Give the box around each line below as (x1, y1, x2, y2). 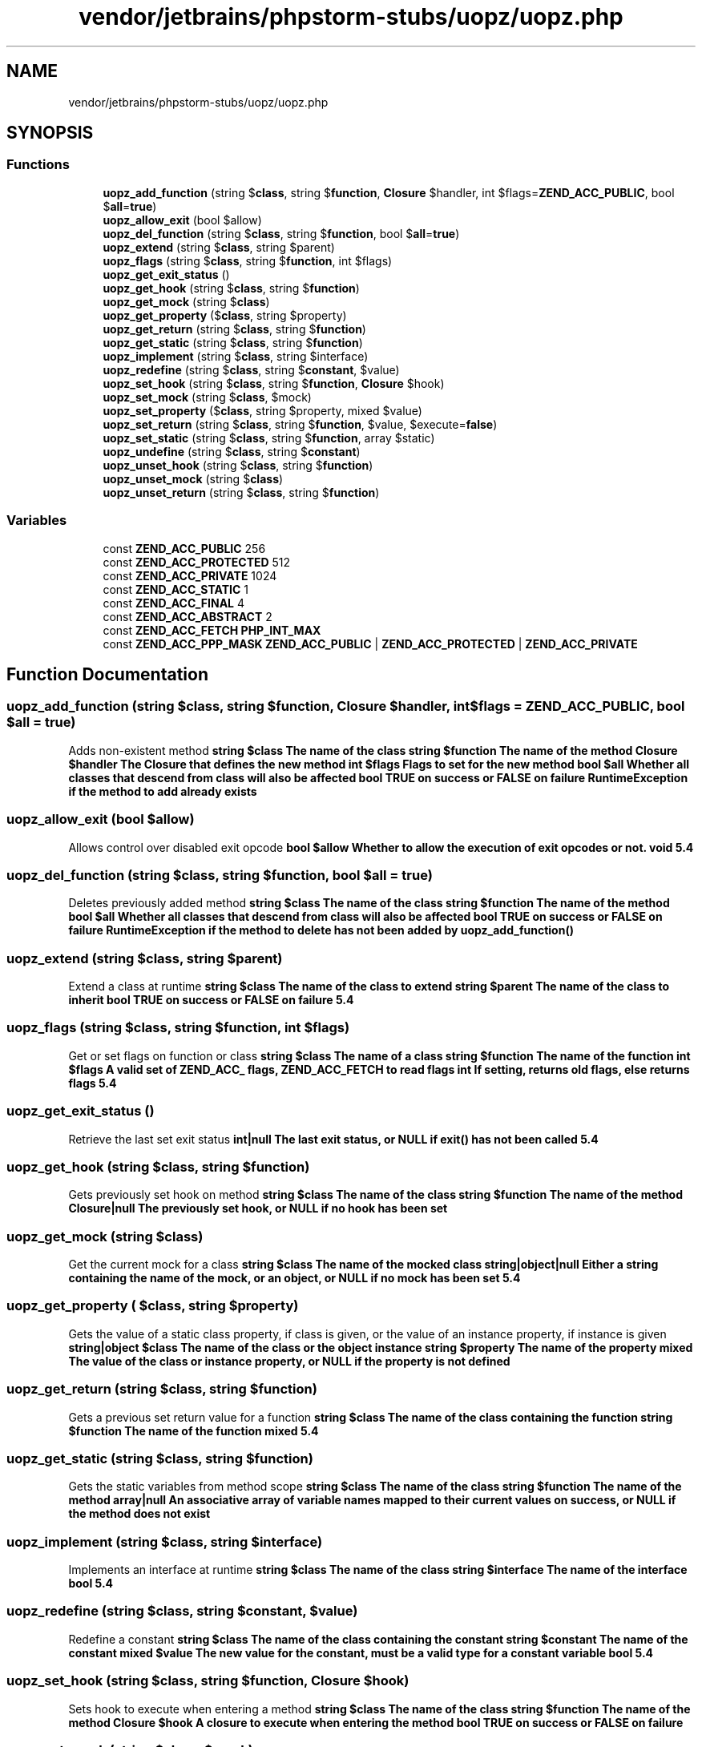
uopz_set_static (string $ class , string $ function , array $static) (103, 430, 435, 445)
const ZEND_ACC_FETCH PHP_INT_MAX (103, 623, 321, 637)
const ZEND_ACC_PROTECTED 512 (103, 555, 291, 569)
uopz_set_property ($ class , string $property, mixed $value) (103, 403, 422, 418)
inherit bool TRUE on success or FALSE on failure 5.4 (68, 993, 354, 1007)
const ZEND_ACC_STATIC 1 (103, 582, 248, 596)
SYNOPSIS (6, 123, 94, 143)
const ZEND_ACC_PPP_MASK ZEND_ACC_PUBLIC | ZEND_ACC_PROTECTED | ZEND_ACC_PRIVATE (103, 636, 638, 651)
